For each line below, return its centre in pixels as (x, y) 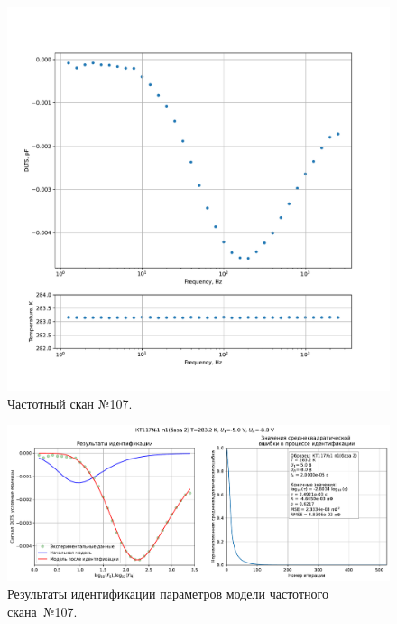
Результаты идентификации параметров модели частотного (168, 594)
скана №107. (42, 611)
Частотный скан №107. (70, 403)
